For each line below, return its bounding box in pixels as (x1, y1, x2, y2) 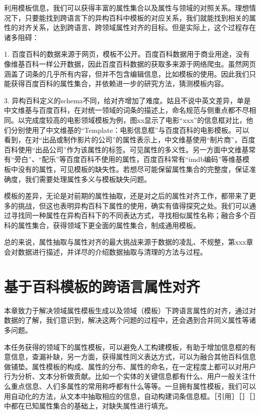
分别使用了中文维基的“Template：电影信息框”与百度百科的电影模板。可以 (10, 124, 249, 135)
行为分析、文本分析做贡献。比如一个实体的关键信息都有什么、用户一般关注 (4, 371, 249, 381)
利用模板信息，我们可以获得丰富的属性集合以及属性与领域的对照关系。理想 (4, 3, 249, 13)
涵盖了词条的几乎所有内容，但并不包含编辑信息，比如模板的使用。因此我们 (4, 68, 249, 79)
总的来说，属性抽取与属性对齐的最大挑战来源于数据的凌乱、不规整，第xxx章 (4, 237, 253, 247)
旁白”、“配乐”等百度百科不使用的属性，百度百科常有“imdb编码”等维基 (14, 154, 242, 164)
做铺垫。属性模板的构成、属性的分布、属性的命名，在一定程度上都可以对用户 (4, 361, 256, 371)
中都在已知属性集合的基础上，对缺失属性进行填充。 (4, 400, 172, 411)
